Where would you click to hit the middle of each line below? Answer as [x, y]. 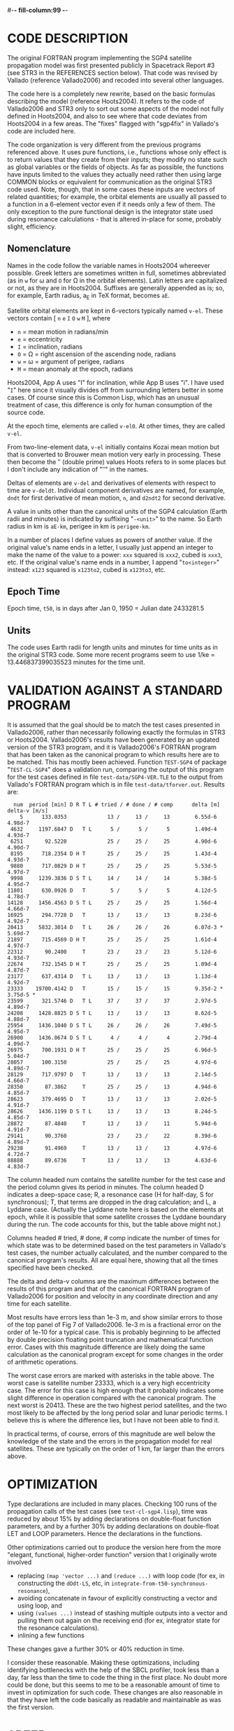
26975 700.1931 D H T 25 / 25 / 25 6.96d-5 [112, 1050]
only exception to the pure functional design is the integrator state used [110, 211]
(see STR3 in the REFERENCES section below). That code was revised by [112, 72]
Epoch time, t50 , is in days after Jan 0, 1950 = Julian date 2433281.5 [106, 609]
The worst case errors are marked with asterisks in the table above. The [111, 1376]
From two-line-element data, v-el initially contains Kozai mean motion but [114, 447]
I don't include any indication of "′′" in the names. [78, 469]
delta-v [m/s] [28, 811]
